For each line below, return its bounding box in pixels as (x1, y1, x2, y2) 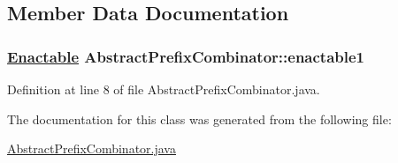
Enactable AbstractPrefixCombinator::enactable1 (7, 45, 365, 67)
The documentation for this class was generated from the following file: (7, 109, 392, 128)
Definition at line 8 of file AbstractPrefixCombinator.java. (7, 80, 320, 98)
